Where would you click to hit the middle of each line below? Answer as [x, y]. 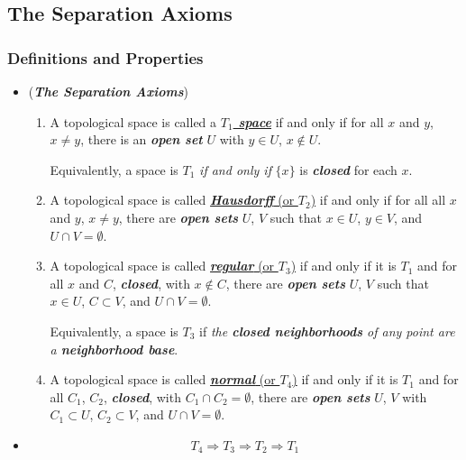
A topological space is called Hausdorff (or [172, 200]
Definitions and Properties [105, 57]
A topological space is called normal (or [163, 379]
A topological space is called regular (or [162, 266]
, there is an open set [142, 139]
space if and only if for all [311, 121]
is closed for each [348, 169]
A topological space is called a [133, 121]
